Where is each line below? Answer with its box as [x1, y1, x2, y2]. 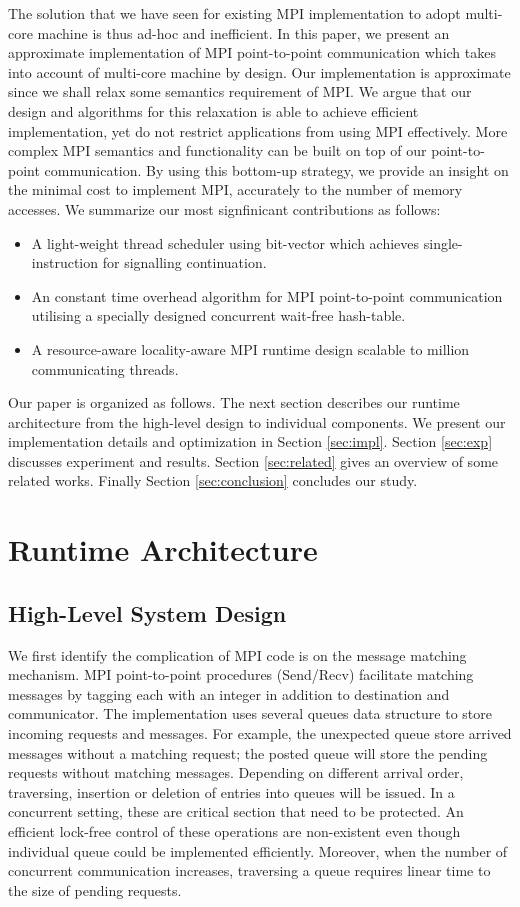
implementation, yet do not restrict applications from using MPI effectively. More [8, 120, 508, 141]
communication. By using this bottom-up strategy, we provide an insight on [44, 159, 509, 180]
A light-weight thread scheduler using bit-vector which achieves [31, 232, 420, 253]
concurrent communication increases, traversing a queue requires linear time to [8, 860, 491, 881]
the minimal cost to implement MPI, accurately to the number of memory [8, 179, 463, 200]
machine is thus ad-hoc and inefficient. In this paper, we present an [37, 22, 450, 43]
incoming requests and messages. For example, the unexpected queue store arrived [8, 723, 512, 744]
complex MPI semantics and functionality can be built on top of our [8, 140, 427, 161]
